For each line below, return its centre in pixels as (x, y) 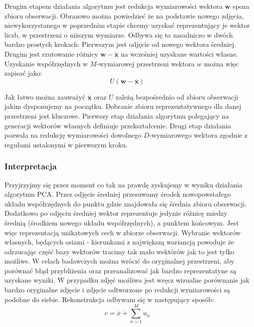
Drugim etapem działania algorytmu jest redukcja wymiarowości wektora (114, 6)
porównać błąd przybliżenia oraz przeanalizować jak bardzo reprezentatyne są (120, 270)
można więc (221, 63)
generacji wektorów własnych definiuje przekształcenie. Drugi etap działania (118, 125)
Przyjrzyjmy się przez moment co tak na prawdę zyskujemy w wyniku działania (124, 184)
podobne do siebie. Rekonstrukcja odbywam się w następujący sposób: (109, 299)
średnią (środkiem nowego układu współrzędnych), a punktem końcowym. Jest (122, 222)
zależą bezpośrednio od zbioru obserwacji (177, 96)
